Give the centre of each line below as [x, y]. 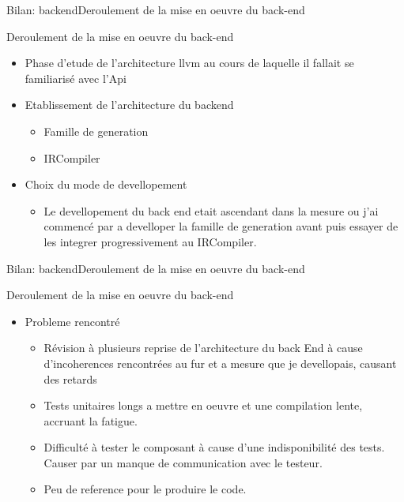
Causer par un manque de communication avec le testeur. [183, 462]
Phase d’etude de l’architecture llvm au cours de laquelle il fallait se [189, 63]
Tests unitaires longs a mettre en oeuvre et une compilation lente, [203, 405]
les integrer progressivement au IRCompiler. [150, 241]
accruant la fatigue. [91, 420]
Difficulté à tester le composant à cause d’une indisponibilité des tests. [214, 447]
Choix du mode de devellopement [106, 184]
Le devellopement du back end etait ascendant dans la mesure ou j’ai [211, 210]
